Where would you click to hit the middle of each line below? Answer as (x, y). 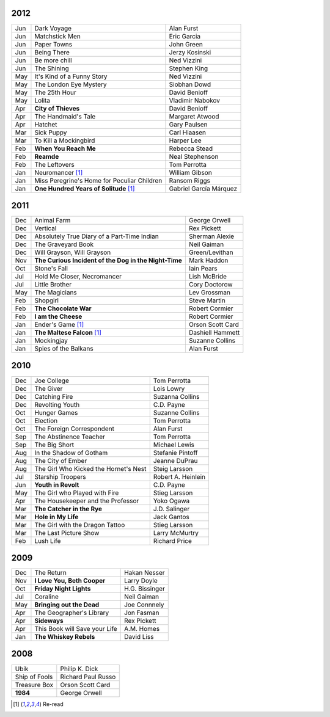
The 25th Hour (55, 92)
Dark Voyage (53, 28)
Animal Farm (53, 220)
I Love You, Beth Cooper (70, 581)
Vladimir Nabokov (194, 100)
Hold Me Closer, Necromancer (78, 277)
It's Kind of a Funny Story (71, 76)
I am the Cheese (58, 316)
